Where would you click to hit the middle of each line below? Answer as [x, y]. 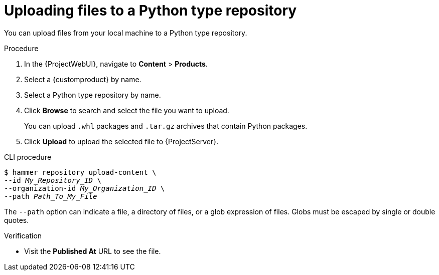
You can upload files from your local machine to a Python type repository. [126, 33]
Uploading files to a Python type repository [151, 11]
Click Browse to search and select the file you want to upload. [127, 110]
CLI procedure [28, 157]
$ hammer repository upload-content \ [80, 172]
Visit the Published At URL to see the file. [93, 251]
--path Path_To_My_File [51, 196]
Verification [23, 235]
